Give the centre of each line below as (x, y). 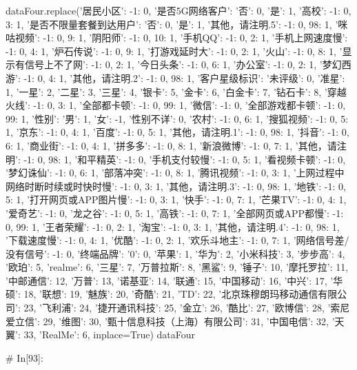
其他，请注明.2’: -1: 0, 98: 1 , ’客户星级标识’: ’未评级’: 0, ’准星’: (209, 78)
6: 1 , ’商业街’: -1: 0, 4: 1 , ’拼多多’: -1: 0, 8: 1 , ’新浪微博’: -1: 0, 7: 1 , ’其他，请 (171, 145)
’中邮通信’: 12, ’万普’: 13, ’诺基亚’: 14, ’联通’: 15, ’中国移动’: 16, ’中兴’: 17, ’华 (174, 280)
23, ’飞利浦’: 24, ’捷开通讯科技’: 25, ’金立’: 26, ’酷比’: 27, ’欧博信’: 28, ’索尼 (187, 308)
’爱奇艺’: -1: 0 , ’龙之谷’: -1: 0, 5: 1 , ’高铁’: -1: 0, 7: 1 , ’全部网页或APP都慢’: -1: (175, 213)
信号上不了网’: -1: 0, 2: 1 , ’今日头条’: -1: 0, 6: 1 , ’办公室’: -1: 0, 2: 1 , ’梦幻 (183, 64)
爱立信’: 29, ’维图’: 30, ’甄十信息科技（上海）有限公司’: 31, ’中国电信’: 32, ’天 (175, 321)
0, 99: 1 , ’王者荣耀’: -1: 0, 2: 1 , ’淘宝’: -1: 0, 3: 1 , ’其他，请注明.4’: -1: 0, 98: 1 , (173, 226)
